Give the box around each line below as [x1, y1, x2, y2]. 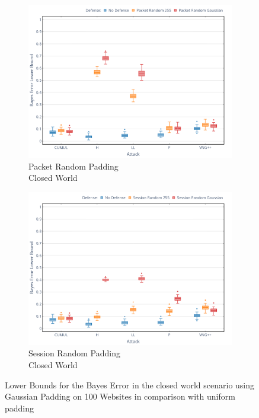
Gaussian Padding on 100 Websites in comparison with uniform [5, 390, 235, 403]
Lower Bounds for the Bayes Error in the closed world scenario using [5, 378, 255, 391]
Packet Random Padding [28, 159, 119, 172]
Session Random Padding [28, 347, 120, 359]
